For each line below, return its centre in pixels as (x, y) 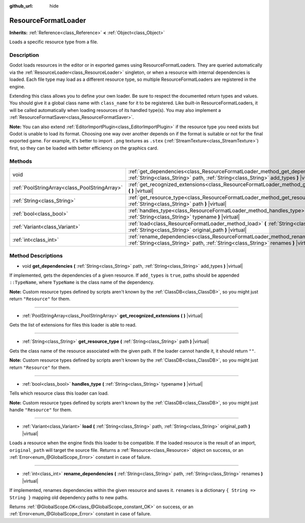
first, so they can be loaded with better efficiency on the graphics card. (84, 148)
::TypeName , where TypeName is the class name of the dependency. (82, 282)
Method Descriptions (36, 256)
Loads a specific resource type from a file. (54, 42)
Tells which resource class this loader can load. (59, 393)
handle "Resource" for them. (41, 410)
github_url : (21, 6)
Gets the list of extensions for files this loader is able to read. (73, 325)
